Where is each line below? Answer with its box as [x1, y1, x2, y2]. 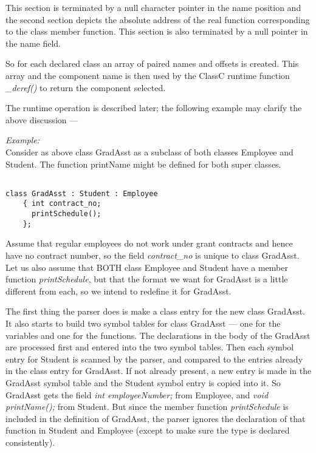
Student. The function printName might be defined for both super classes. [5, 157, 281, 170]
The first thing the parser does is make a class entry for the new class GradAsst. [5, 305, 305, 318]
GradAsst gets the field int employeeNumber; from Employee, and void [5, 388, 269, 401]
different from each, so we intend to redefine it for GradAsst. [5, 284, 232, 297]
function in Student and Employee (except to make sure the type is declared [5, 424, 290, 437]
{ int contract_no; [22, 199, 101, 208]
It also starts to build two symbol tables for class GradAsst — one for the [5, 316, 281, 329]
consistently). [5, 435, 55, 448]
